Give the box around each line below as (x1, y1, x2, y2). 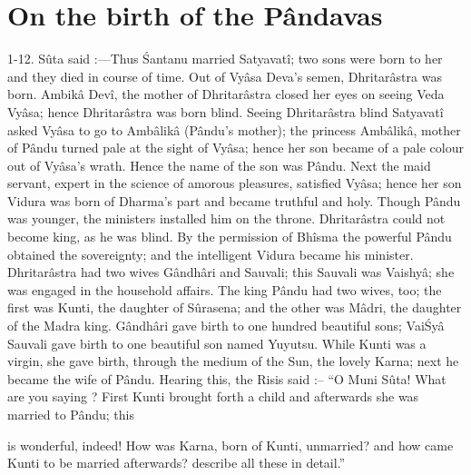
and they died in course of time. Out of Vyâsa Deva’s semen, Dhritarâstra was (7, 66, 442, 85)
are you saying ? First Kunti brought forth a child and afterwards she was (7, 387, 419, 406)
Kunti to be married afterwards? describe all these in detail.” (7, 453, 346, 472)
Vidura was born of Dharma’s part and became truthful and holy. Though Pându (7, 191, 461, 210)
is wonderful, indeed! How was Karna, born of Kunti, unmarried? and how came (7, 435, 454, 454)
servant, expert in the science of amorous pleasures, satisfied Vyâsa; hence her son (7, 173, 462, 193)
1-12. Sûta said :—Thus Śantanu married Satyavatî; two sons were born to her (7, 49, 443, 68)
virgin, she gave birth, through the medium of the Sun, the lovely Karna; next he (7, 351, 459, 371)
